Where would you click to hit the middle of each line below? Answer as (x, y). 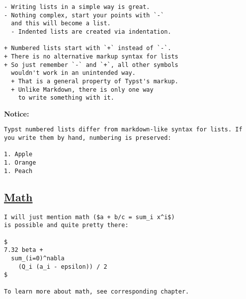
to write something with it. (66, 98)
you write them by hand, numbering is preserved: (88, 138)
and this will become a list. (61, 24)
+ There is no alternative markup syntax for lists (91, 56)
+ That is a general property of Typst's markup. (95, 81)
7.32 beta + (24, 250)
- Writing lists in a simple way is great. (77, 7)
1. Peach (18, 171)
